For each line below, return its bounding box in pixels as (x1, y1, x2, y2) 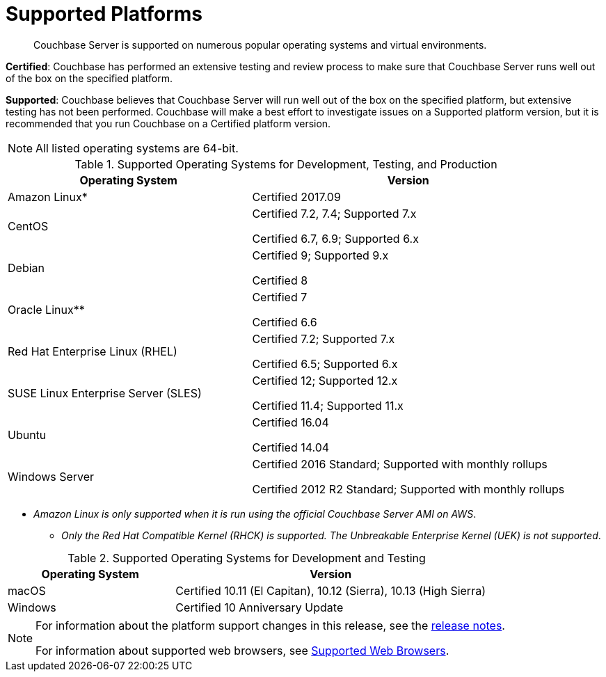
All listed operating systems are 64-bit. (35, 141, 239, 155)
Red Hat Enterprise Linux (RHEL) (8, 344, 177, 358)
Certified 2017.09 (252, 189, 341, 204)
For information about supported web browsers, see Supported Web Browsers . (35, 643, 449, 658)
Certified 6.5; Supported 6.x (252, 356, 398, 371)
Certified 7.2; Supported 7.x (252, 331, 395, 346)
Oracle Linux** (8, 302, 85, 317)
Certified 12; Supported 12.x (252, 373, 398, 388)
